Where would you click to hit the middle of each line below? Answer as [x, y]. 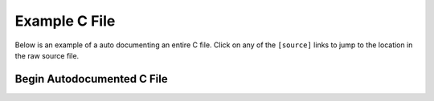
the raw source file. [47, 55]
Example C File [65, 21]
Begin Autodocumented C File [91, 79]
